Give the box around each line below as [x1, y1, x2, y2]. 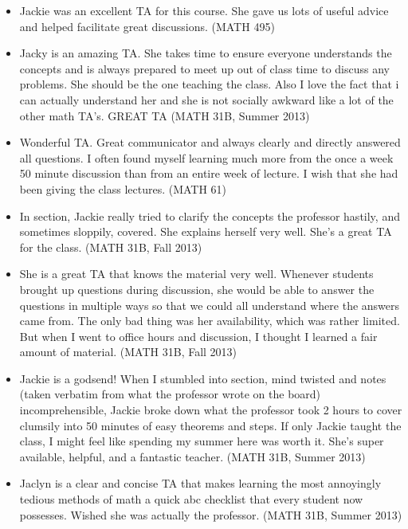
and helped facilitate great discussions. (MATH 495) [19, 18, 275, 34]
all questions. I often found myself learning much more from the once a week [19, 149, 394, 166]
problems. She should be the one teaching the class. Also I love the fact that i [19, 76, 399, 92]
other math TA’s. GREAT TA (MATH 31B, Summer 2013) [19, 107, 310, 123]
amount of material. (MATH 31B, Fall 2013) [19, 343, 237, 360]
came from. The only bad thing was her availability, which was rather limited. [19, 312, 400, 329]
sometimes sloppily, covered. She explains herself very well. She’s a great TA [19, 223, 392, 240]
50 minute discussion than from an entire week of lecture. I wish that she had [19, 165, 398, 182]
